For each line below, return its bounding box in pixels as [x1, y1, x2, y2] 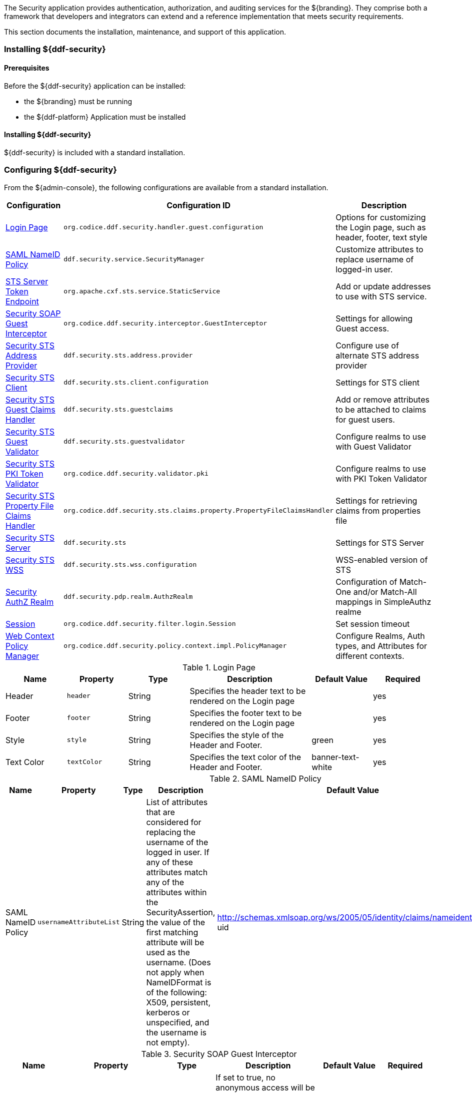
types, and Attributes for [335, 640, 427, 651]
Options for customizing [335, 212, 426, 222]
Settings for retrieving [335, 495, 417, 506]
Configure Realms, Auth [335, 630, 425, 641]
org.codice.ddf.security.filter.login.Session [63, 620, 236, 628]
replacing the [146, 827, 195, 837]
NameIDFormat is [146, 977, 211, 987]
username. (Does [146, 957, 211, 967]
